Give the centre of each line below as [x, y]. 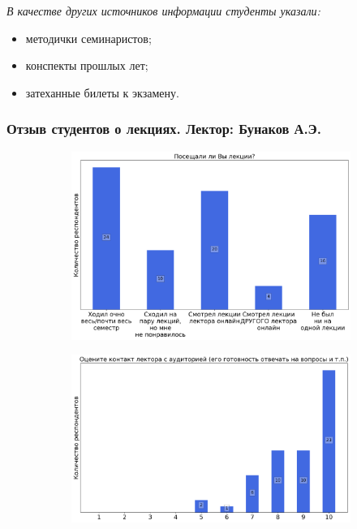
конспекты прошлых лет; [87, 65]
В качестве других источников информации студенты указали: [163, 11]
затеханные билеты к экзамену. [102, 92]
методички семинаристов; [88, 38]
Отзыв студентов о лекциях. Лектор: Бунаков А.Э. [164, 129]
